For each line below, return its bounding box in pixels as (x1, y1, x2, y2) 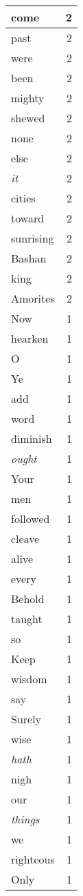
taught (11, 611, 43, 627)
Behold (11, 591, 45, 607)
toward (11, 210, 45, 226)
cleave (11, 531, 40, 546)
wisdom (11, 671, 47, 687)
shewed (11, 110, 45, 126)
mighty (11, 90, 45, 106)
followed (11, 511, 50, 526)
